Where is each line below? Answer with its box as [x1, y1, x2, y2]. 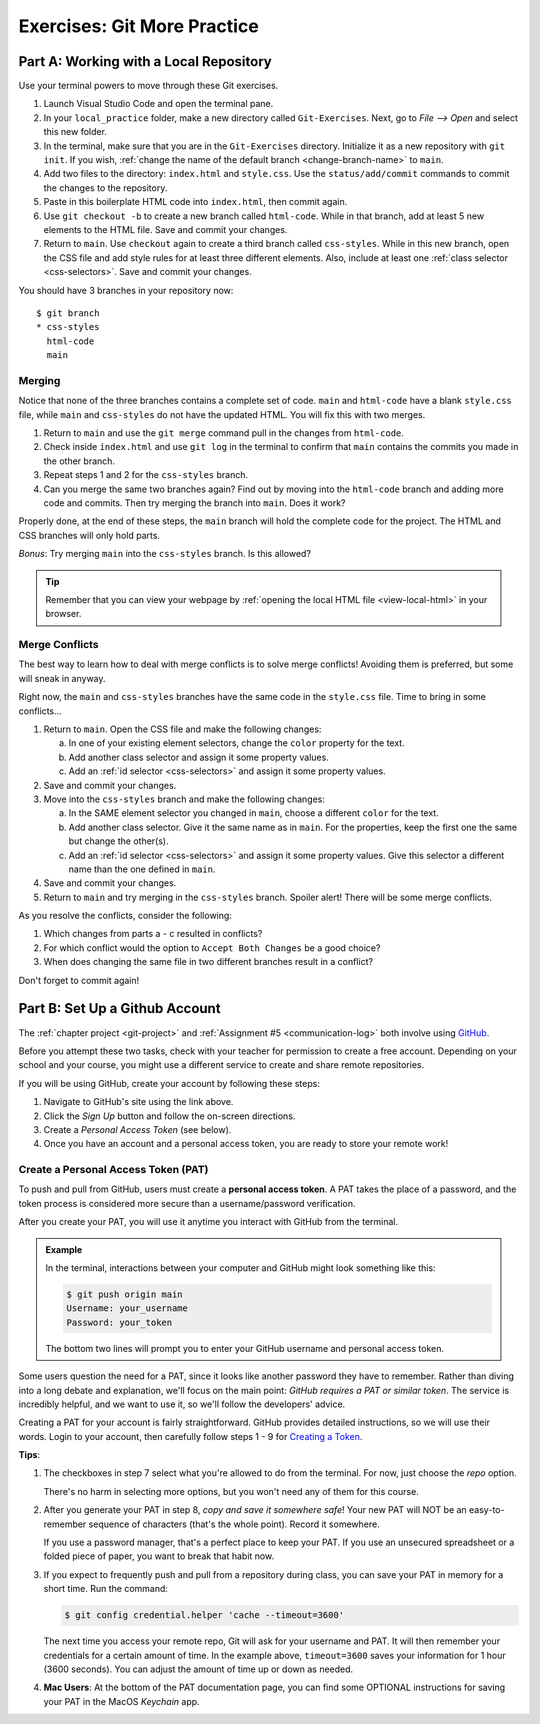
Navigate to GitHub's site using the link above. [43, 1096, 234, 1108]
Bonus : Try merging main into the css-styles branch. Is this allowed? [18, 548, 312, 560]
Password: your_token [66, 1316, 173, 1328]
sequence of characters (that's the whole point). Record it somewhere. [88, 1518, 380, 1530]
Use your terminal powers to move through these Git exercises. [18, 80, 279, 92]
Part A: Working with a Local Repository [18, 53, 272, 70]
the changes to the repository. [43, 181, 168, 194]
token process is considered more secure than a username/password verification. [18, 1197, 356, 1209]
